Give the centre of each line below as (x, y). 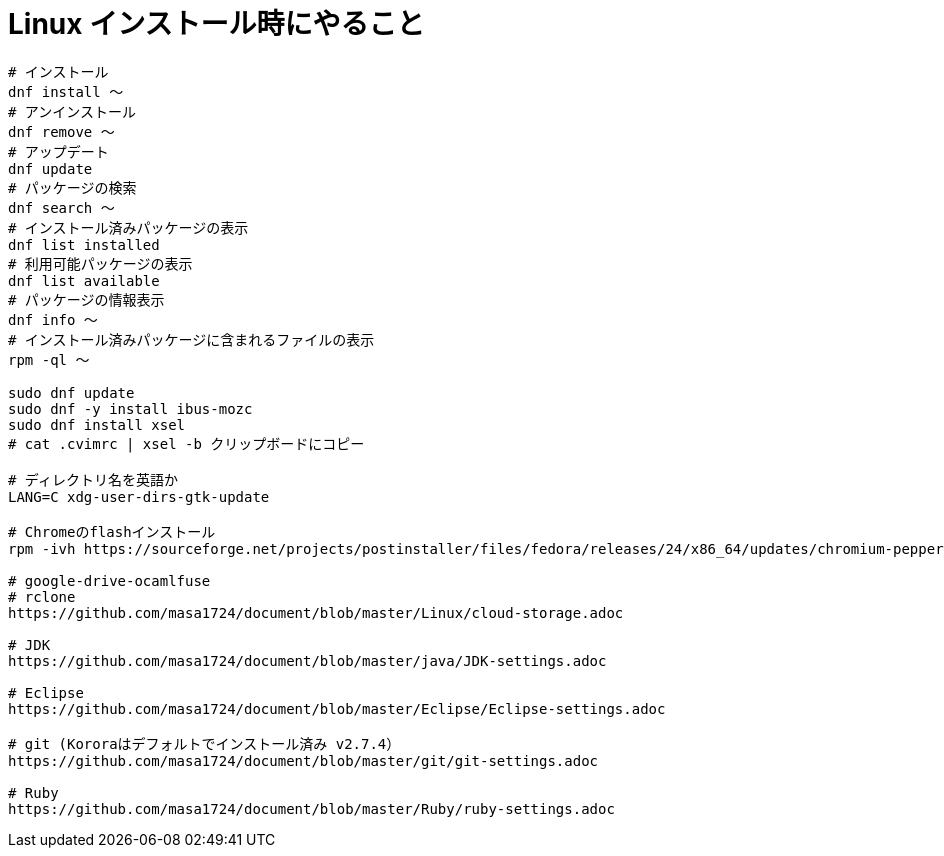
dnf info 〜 (53, 319)
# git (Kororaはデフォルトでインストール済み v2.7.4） (204, 743)
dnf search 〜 (61, 207)
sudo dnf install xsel (97, 424)
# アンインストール (72, 111)
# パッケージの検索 (72, 187)
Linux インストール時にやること (216, 24)
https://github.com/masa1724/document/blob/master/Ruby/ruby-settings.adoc (311, 808)
